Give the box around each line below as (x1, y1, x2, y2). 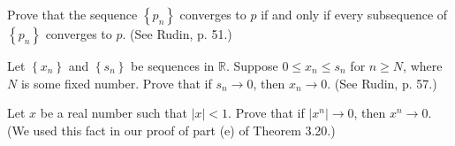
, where (403, 57, 443, 74)
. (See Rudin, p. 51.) (122, 25, 232, 42)
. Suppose (225, 57, 278, 74)
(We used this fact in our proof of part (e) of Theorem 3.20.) (7, 120, 336, 139)
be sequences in (131, 57, 215, 74)
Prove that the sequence (7, 5, 138, 23)
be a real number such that (40, 104, 187, 122)
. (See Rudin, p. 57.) (327, 73, 437, 92)
